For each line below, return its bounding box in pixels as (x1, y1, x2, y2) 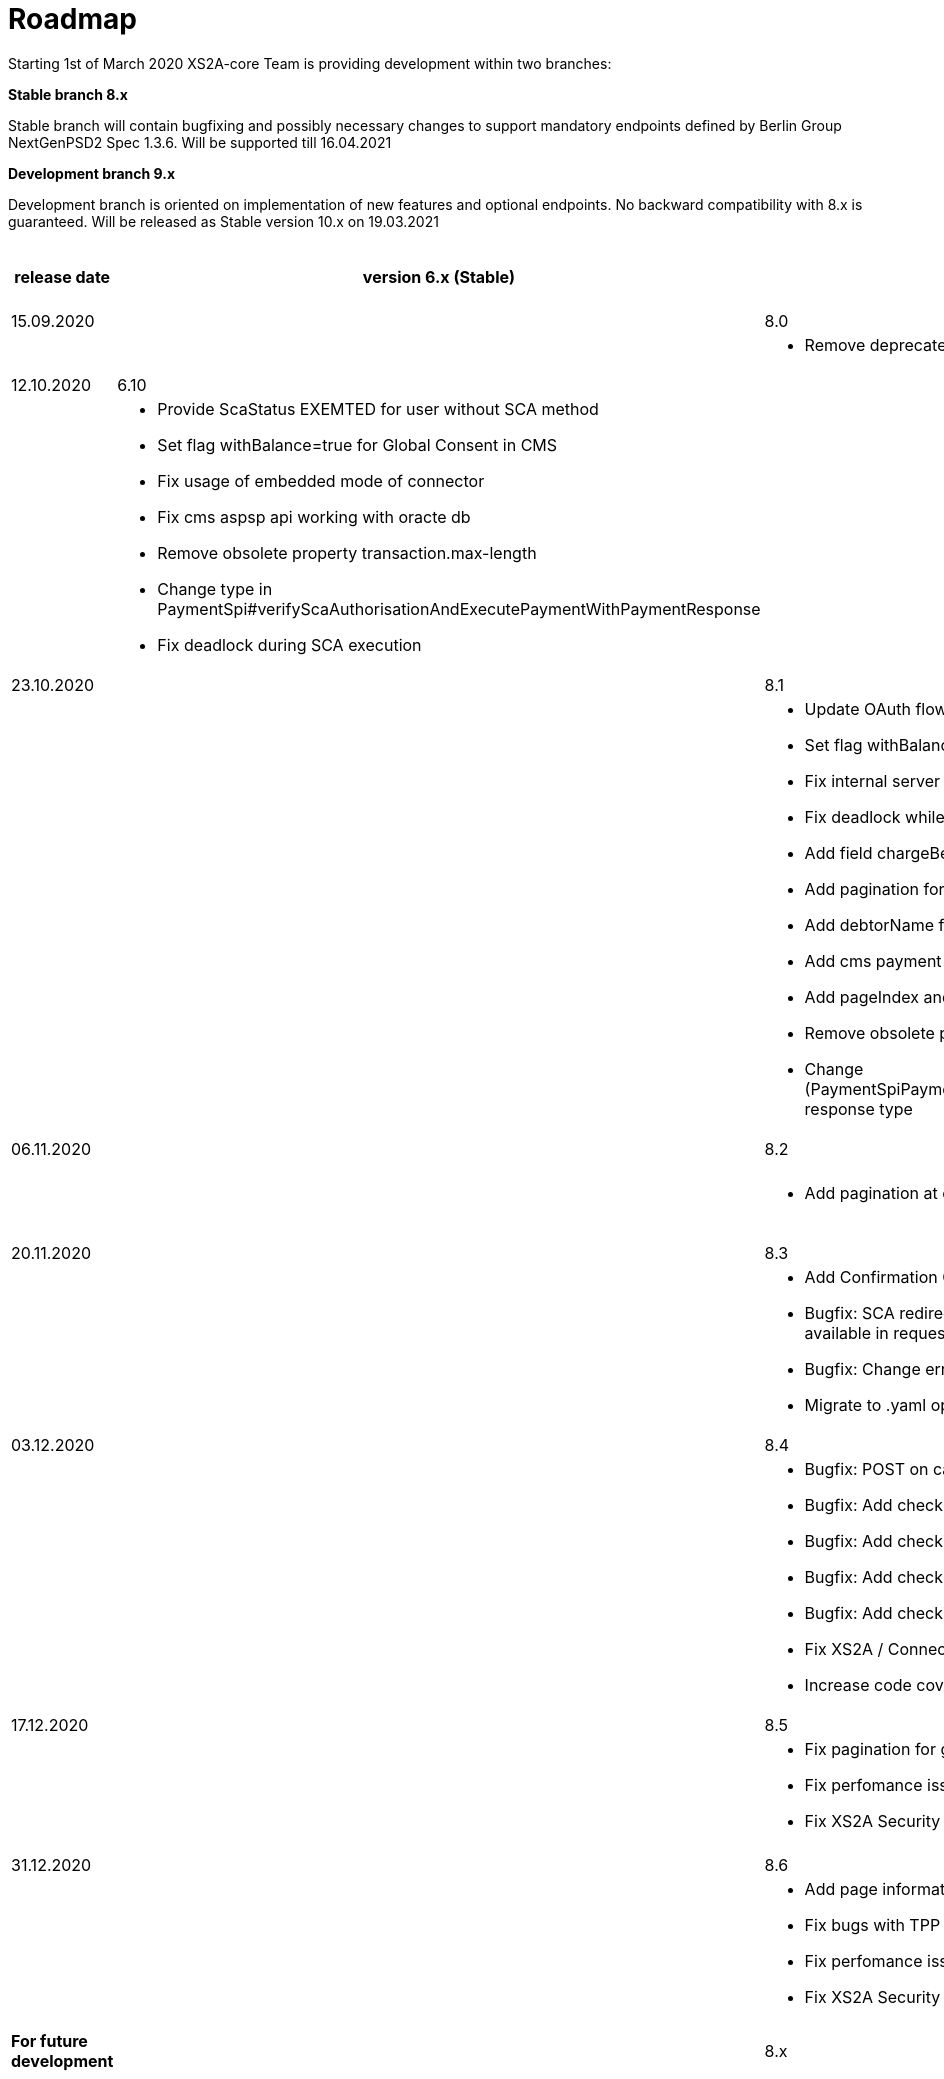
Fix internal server (804, 770, 941, 791)
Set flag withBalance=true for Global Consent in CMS (157, 434, 558, 455)
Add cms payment (804, 950, 942, 971)
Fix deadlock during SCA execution (157, 634, 422, 655)
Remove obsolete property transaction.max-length (157, 542, 537, 563)
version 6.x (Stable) (362, 266, 516, 287)
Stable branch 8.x (8, 85, 128, 103)
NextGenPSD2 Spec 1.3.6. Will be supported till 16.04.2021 (8, 133, 392, 151)
